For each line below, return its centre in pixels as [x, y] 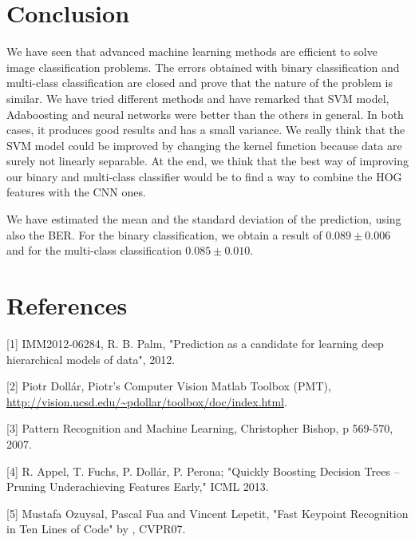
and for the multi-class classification [94, 250]
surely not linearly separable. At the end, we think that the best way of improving [208, 161]
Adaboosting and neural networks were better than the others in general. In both [205, 114]
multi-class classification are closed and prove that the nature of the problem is [200, 83]
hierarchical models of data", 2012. [91, 359]
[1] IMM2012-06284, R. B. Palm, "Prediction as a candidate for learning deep [195, 343]
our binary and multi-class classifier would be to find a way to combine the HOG [204, 176]
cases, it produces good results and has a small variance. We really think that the [206, 130]
